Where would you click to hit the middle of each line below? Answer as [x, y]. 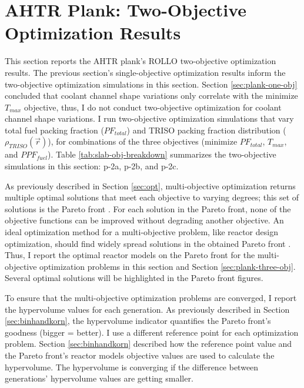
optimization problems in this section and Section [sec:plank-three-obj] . [168, 266]
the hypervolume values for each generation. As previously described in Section [147, 309]
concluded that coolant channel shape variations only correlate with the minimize [151, 96]
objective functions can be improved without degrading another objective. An [144, 220]
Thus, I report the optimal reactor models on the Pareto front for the [130, 255]
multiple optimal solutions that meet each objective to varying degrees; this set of [152, 197]
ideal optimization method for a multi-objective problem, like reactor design [141, 232]
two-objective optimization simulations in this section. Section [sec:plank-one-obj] [151, 84]
